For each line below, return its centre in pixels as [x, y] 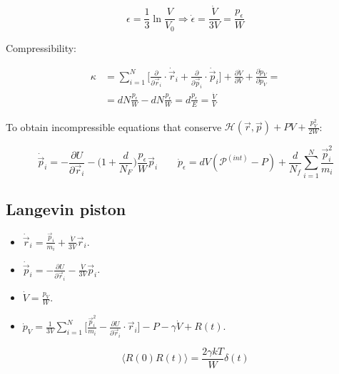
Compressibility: [41, 47]
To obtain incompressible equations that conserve [114, 126]
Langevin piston [66, 209]
